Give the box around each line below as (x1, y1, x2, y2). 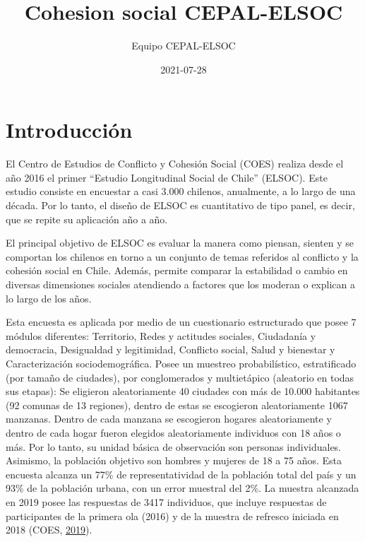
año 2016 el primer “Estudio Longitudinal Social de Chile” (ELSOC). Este (6, 170, 328, 184)
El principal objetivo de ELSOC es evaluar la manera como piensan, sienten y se (6, 235, 354, 250)
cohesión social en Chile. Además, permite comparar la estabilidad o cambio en (6, 263, 348, 278)
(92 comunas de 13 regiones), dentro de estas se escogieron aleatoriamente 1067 (6, 397, 348, 412)
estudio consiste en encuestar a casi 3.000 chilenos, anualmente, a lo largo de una (6, 184, 356, 199)
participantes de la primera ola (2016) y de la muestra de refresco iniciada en (6, 508, 339, 523)
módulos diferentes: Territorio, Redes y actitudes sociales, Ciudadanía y (6, 328, 316, 343)
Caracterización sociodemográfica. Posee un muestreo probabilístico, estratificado (6, 355, 357, 370)
